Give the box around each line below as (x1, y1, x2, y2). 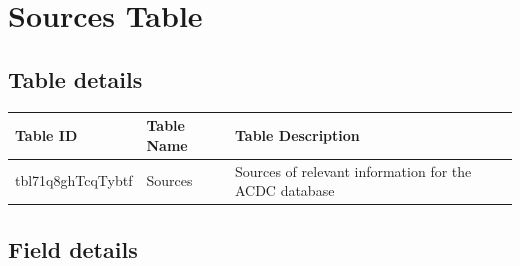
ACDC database (234, 180, 335, 201)
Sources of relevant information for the (234, 160, 472, 181)
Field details (8, 233, 138, 264)
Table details (8, 63, 143, 94)
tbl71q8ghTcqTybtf (15, 170, 133, 191)
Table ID (15, 124, 78, 145)
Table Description (234, 124, 360, 145)
